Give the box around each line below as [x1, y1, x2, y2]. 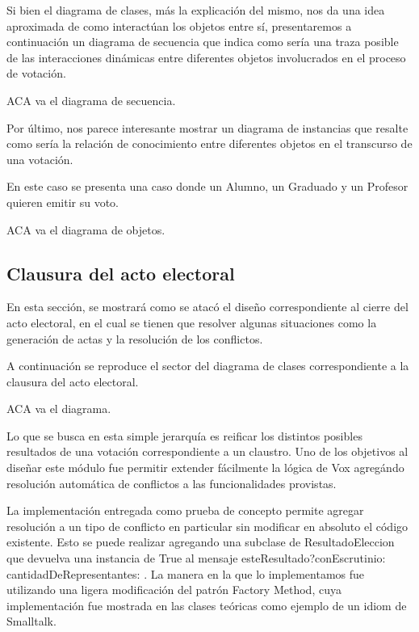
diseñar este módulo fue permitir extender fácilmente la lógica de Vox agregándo [6, 459, 404, 476]
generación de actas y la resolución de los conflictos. [6, 330, 263, 347]
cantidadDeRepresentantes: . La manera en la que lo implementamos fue [6, 565, 365, 582]
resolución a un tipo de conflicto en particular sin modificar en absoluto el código [6, 517, 409, 534]
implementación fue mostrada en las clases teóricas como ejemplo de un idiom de [6, 596, 407, 613]
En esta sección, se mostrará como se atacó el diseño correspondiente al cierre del [6, 298, 409, 315]
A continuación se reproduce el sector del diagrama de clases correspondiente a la [6, 357, 409, 374]
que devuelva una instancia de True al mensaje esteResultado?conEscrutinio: [6, 550, 386, 567]
